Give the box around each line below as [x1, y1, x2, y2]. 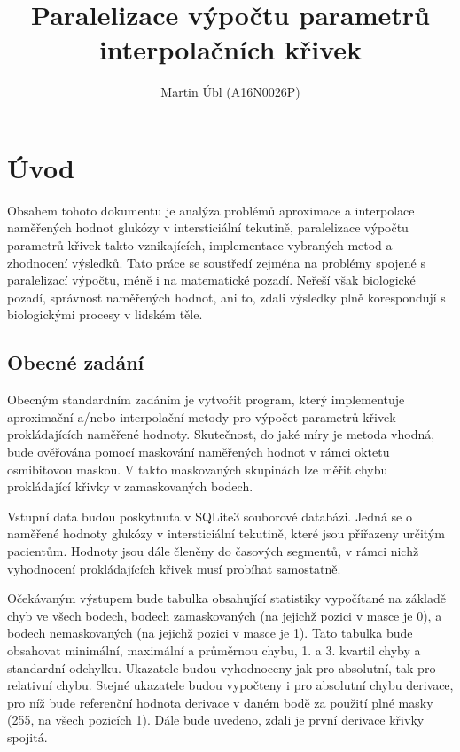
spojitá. [7, 727, 48, 746]
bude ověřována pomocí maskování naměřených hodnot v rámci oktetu [7, 442, 390, 460]
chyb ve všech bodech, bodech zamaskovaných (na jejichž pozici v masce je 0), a [7, 606, 442, 624]
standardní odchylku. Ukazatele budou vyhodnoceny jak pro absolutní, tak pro [7, 658, 436, 677]
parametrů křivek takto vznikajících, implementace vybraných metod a [7, 236, 393, 255]
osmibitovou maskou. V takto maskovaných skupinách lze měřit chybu [7, 459, 388, 478]
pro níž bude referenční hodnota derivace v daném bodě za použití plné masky [7, 693, 433, 711]
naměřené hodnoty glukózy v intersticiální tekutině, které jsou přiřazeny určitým [7, 524, 445, 543]
